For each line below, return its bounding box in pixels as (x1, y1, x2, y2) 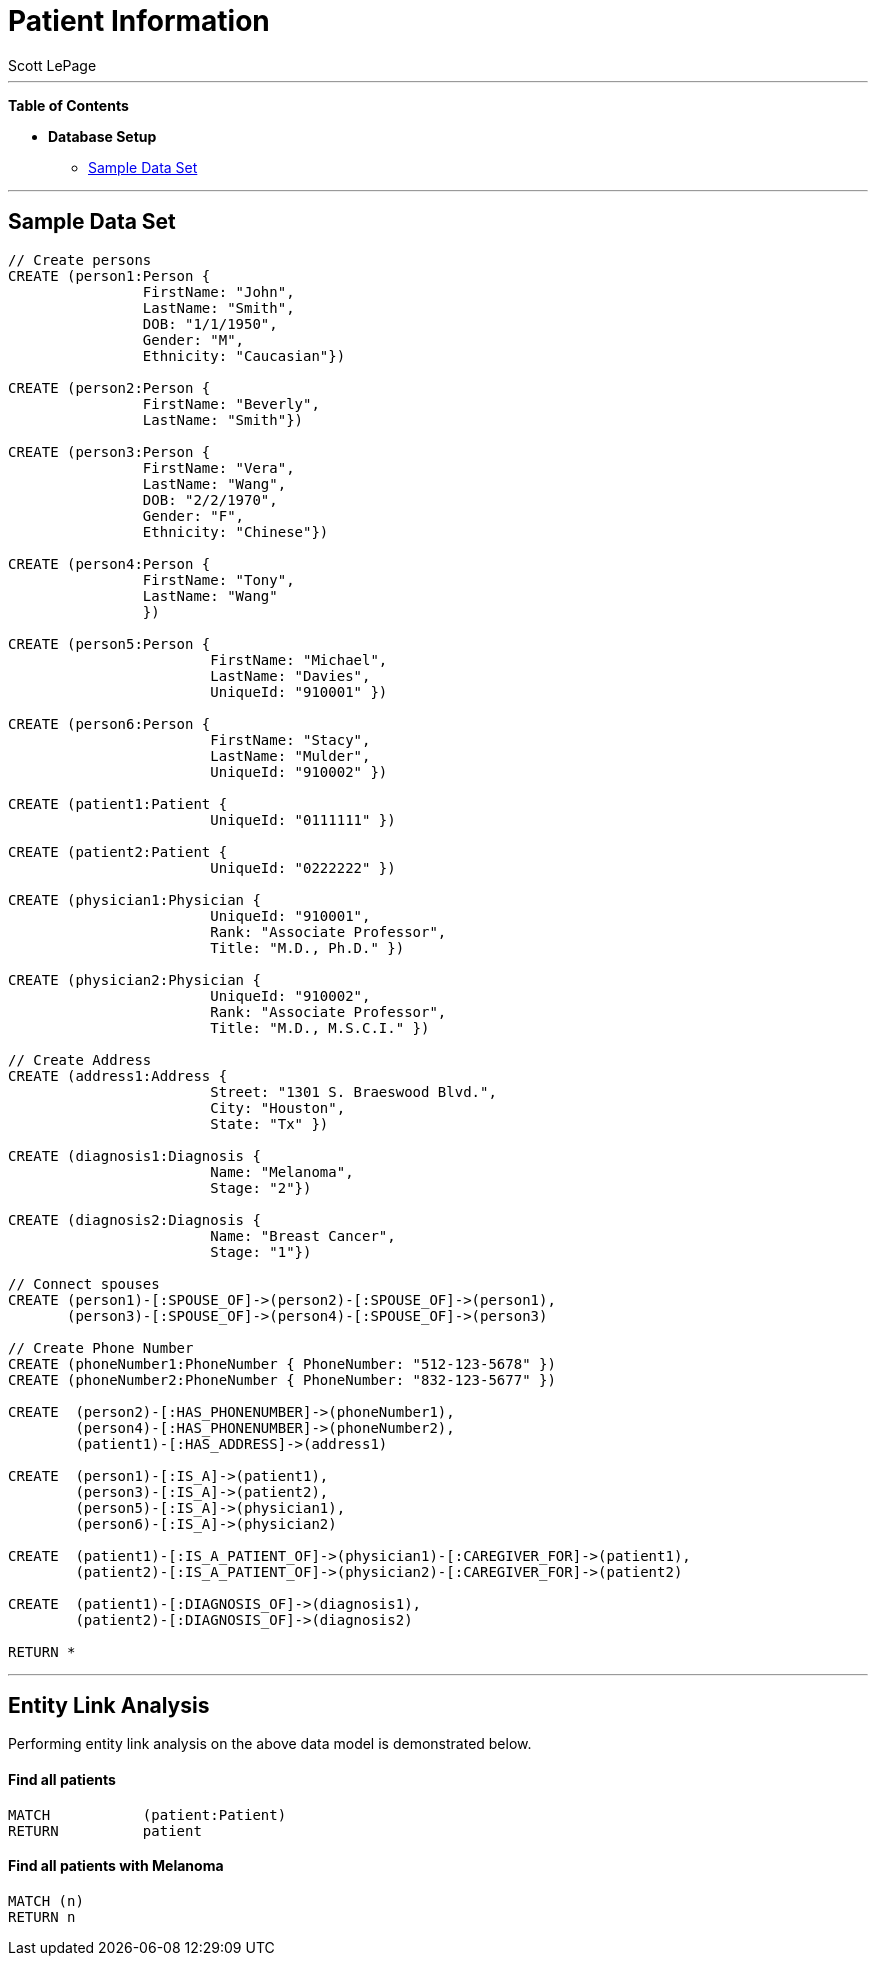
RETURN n (8, 1908, 76, 1925)
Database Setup (48, 127, 157, 145)
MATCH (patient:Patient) (8, 1806, 287, 1823)
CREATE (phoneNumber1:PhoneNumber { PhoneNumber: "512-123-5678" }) (8, 1355, 556, 1372)
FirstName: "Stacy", (210, 731, 371, 748)
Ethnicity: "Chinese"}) (142, 523, 329, 540)
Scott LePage (8, 56, 97, 74)
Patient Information (8, 4, 270, 38)
